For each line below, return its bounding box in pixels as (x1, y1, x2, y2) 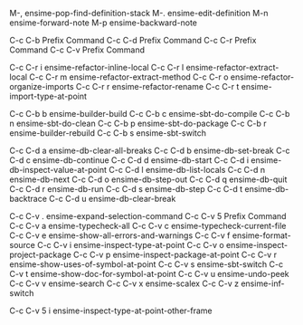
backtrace (9, 194, 48, 204)
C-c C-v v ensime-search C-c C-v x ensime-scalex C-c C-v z (9, 278, 240, 289)
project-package (9, 249, 72, 260)
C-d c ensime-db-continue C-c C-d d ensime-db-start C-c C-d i (9, 155, 250, 166)
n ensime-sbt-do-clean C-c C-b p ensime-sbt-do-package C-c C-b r (9, 118, 267, 129)
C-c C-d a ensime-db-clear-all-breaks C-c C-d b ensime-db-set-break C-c (9, 145, 291, 156)
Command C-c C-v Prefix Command (9, 44, 146, 55)
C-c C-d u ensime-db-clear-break (49, 194, 176, 204)
